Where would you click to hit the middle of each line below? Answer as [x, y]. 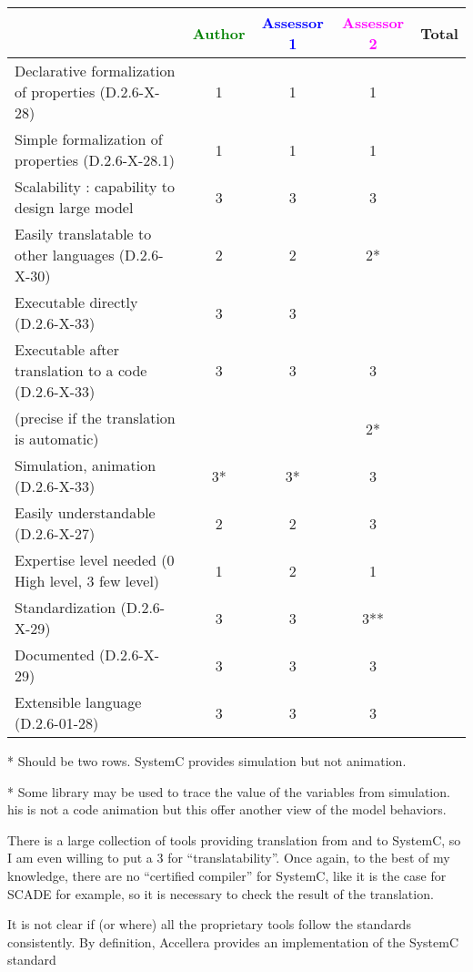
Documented [55, 655]
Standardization [65, 607]
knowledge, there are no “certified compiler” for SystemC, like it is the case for [227, 875]
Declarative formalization [95, 71]
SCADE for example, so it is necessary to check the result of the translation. [221, 893]
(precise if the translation [95, 418]
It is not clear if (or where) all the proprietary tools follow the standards [209, 924]
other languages [65, 255]
